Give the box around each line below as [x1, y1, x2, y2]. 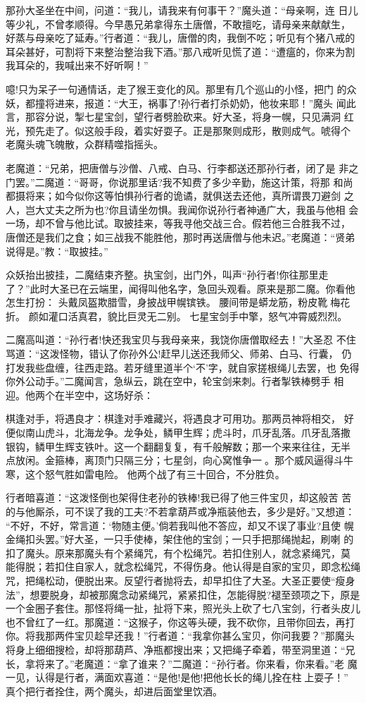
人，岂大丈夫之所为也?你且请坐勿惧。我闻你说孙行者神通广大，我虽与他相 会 [6, 202, 359, 216]
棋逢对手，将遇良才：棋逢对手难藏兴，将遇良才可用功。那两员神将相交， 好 [6, 411, 354, 426]
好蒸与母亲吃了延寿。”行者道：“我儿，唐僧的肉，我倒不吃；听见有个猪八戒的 [6, 30, 355, 45]
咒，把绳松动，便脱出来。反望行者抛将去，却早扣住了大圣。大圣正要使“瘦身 [6, 573, 355, 587]
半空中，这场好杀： [64, 387, 153, 402]
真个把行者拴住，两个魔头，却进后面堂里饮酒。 [6, 683, 222, 698]
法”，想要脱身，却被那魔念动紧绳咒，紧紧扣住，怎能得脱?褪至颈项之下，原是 [6, 587, 360, 601]
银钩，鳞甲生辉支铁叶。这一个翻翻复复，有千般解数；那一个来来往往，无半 [6, 439, 351, 453]
